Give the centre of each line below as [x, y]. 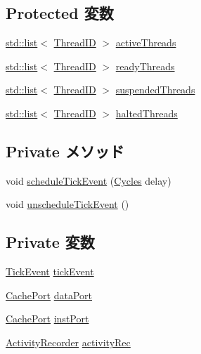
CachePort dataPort [49, 295]
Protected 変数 [60, 13]
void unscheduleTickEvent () [67, 204]
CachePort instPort [47, 319]
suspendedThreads [155, 90]
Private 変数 [50, 242]
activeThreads [146, 42]
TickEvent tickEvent [50, 271]
